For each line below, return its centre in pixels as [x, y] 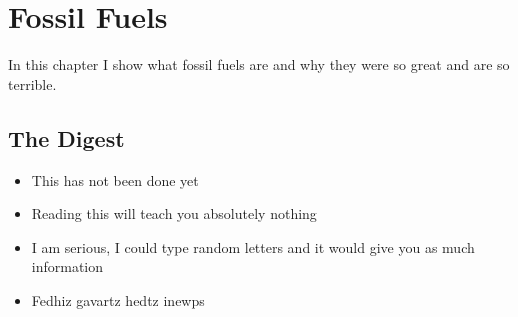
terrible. [32, 83]
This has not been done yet [115, 179]
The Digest [66, 137]
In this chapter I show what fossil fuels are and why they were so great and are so [259, 64]
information [67, 266]
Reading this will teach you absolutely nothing [174, 213]
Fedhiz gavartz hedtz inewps [118, 299]
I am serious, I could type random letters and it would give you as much [253, 246]
